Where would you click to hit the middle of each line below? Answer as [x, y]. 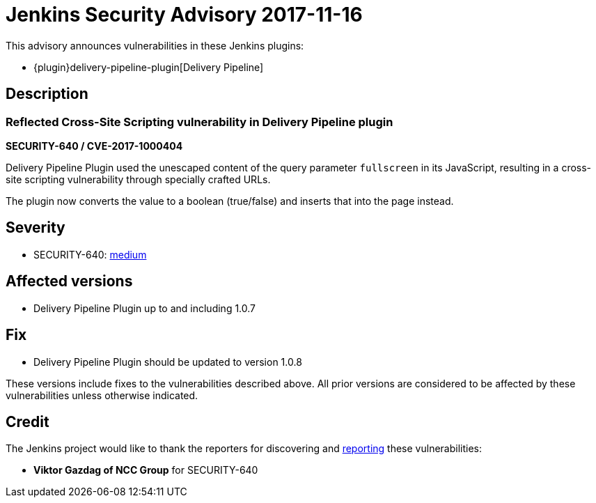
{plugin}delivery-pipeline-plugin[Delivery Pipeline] [149, 67]
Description [47, 94]
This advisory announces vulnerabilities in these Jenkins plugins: [155, 45]
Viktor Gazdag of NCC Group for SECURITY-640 [146, 470]
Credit [28, 421]
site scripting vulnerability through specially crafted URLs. [138, 179]
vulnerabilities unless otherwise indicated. [102, 395]
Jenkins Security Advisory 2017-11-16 [184, 15]
